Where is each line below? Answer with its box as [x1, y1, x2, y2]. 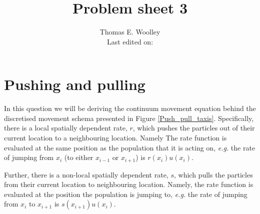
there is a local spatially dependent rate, [4, 122, 127, 133]
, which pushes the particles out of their [132, 122, 255, 133]
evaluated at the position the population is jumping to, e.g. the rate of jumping [4, 188, 247, 199]
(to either [64, 152, 93, 162]
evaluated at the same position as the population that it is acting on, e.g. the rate [4, 142, 255, 152]
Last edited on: [106, 36, 153, 46]
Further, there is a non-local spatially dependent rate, [4, 169, 168, 179]
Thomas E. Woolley [99, 26, 160, 37]
